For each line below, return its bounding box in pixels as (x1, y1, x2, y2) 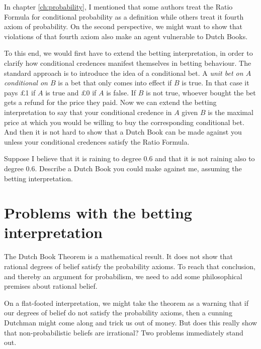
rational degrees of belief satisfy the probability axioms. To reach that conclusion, (4, 261, 255, 271)
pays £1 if (4, 87, 36, 97)
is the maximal (208, 106, 253, 117)
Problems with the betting (4, 202, 192, 223)
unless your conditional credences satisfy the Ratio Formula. (4, 136, 190, 147)
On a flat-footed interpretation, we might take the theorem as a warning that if (4, 297, 248, 308)
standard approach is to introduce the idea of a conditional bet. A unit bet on (4, 67, 243, 78)
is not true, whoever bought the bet (146, 87, 256, 97)
